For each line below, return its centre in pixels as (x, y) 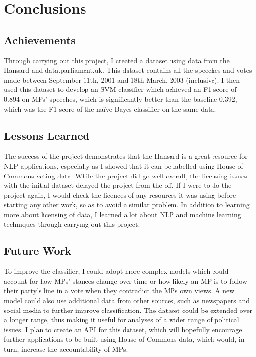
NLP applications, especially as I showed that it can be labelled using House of (124, 165)
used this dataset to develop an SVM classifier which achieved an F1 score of (120, 89)
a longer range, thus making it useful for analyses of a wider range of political (122, 320)
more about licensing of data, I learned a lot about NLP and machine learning (123, 214)
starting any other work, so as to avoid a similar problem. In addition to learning (127, 204)
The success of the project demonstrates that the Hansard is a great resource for (126, 156)
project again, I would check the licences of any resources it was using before (120, 195)
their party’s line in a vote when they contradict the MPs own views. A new (119, 290)
